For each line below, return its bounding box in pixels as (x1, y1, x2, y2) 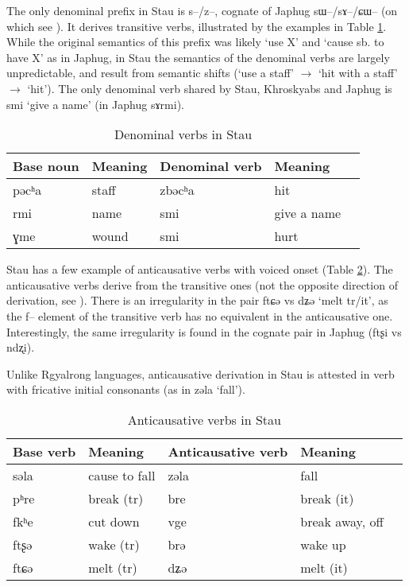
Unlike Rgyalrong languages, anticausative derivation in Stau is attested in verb (6, 365, 395, 382)
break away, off (300, 511, 384, 531)
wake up (300, 535, 346, 554)
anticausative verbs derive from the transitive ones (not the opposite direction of (6, 276, 398, 293)
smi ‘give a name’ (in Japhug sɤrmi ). (6, 95, 185, 112)
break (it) (300, 488, 354, 507)
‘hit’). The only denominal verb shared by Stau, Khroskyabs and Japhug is (27, 80, 392, 96)
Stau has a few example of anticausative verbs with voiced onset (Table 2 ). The (6, 261, 393, 278)
